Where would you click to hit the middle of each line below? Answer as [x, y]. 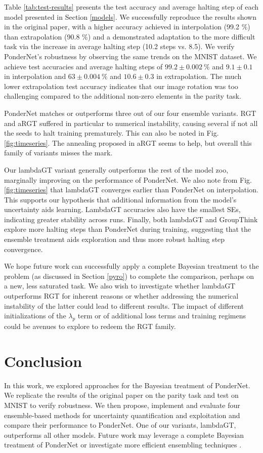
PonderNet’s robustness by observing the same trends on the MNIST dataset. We [130, 56]
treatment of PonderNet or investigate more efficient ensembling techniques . [123, 445]
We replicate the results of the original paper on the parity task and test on [121, 395]
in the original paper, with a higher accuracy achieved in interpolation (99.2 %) [127, 27]
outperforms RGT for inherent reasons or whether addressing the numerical [121, 296]
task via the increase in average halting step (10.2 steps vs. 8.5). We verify [119, 46]
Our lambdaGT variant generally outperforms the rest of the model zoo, [116, 169]
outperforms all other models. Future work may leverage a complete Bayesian [124, 435]
